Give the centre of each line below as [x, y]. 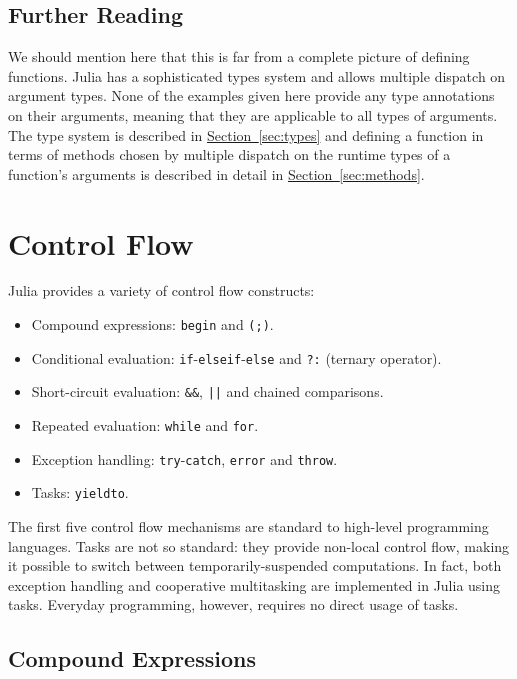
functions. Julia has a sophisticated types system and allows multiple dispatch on [257, 75]
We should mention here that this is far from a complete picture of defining [239, 56]
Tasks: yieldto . [80, 492]
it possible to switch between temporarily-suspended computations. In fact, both [255, 565]
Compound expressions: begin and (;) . [152, 324]
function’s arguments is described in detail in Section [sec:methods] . [216, 173]
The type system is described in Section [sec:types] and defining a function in [246, 134]
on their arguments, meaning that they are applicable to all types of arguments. [253, 114]
